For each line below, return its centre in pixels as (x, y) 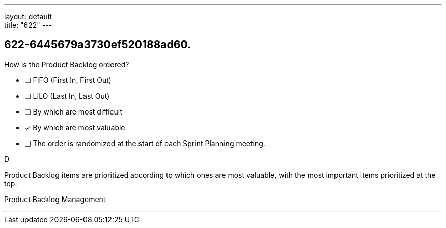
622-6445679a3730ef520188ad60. (97, 45)
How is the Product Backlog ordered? (67, 64)
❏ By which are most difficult (73, 111)
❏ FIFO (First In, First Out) (68, 80)
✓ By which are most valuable (75, 127)
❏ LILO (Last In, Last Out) (67, 96)
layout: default (28, 17)
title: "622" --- (28, 25)
